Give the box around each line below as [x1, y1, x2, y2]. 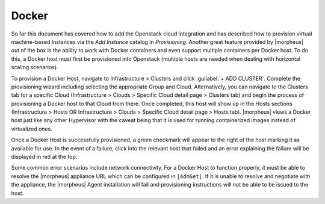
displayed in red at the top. [11, 153, 78, 161]
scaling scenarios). [11, 64, 58, 71]
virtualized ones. [11, 125, 52, 132]
